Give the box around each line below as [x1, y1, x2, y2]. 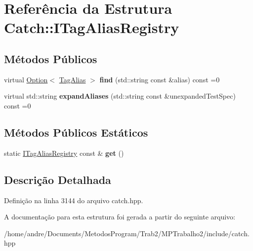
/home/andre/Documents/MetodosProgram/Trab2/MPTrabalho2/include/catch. [4, 228, 250, 238]
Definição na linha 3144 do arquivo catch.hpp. [4, 195, 143, 205]
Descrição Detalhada [4, 172, 111, 187]
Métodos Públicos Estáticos [4, 124, 148, 140]
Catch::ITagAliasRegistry [4, 17, 179, 37]
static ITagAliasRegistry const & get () [4, 147, 124, 158]
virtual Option [4, 74, 48, 84]
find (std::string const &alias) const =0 [99, 74, 220, 84]
